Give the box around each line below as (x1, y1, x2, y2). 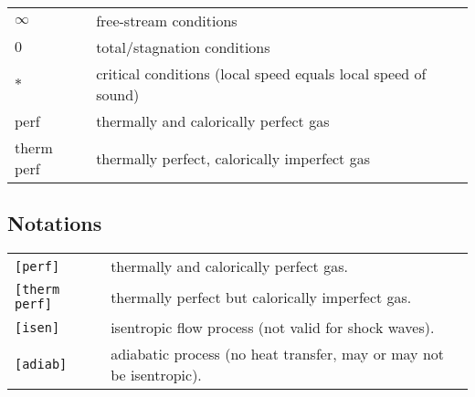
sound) (96, 84, 140, 105)
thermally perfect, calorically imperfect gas (96, 147, 370, 169)
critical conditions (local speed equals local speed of (96, 63, 427, 84)
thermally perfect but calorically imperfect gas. (111, 286, 412, 308)
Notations (7, 209, 102, 237)
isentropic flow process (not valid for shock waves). (111, 317, 435, 339)
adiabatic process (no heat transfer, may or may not (111, 343, 445, 365)
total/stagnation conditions (96, 37, 270, 57)
